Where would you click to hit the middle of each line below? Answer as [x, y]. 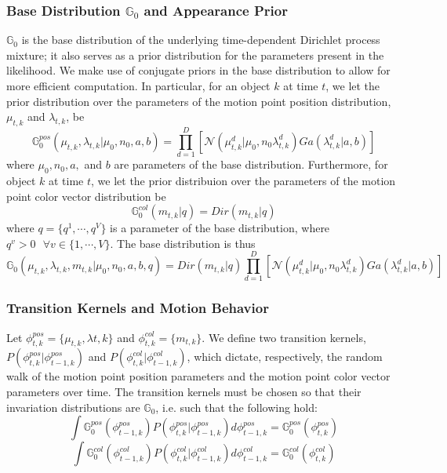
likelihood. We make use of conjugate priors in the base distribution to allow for [198, 70]
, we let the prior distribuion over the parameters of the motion [243, 180]
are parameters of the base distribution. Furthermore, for [251, 164]
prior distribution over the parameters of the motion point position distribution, [199, 101]
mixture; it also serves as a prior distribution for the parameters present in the [195, 55]
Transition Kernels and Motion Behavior [138, 308]
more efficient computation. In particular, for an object [138, 86]
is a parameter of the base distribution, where [220, 228]
